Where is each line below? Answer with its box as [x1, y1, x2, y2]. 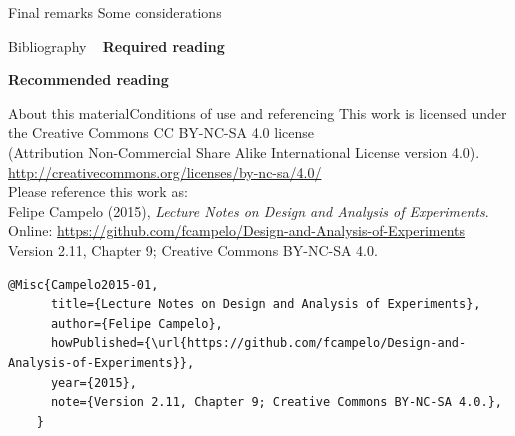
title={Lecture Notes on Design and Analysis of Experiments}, [50, 297, 481, 312]
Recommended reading [8, 69, 169, 90]
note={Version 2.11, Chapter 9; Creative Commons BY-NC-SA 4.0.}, [50, 395, 502, 410]
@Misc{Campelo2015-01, [8, 277, 159, 292]
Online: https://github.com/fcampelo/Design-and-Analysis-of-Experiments [8, 220, 466, 241]
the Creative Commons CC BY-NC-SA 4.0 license [8, 122, 314, 143]
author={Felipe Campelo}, [50, 316, 223, 331]
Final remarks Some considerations [8, 2, 222, 22]
